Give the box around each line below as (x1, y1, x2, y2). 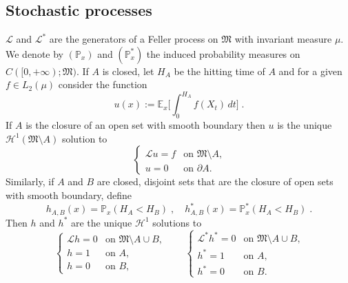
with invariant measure (234, 32, 332, 46)
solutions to (152, 215, 202, 229)
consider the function (58, 77, 147, 92)
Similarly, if (6, 174, 54, 189)
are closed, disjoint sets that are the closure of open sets (96, 174, 334, 189)
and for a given (278, 63, 342, 78)
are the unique (70, 215, 132, 229)
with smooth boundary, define (6, 188, 132, 202)
